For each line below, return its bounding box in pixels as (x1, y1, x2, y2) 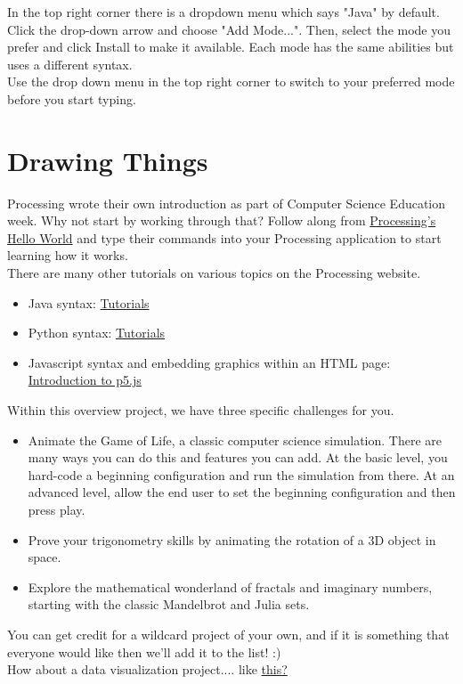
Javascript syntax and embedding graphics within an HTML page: (28, 353, 391, 371)
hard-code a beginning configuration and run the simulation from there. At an (28, 465, 455, 484)
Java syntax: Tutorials (28, 293, 150, 312)
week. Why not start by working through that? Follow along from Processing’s (7, 211, 436, 230)
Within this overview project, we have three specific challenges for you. (7, 401, 394, 419)
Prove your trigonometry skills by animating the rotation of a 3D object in (28, 530, 436, 549)
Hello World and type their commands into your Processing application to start (7, 228, 442, 247)
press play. (28, 501, 85, 518)
